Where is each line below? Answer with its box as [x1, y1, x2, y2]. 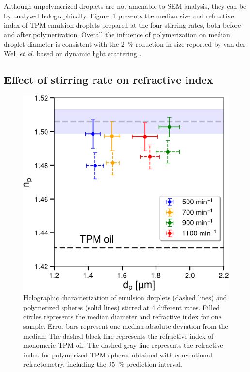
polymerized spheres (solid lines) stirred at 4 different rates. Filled [23, 302, 219, 312]
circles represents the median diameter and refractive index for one [23, 311, 221, 322]
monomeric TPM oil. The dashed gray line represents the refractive [23, 340, 223, 350]
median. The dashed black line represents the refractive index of [23, 330, 214, 341]
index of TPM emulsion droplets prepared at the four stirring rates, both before [4, 20, 241, 30]
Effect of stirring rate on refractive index [4, 72, 213, 87]
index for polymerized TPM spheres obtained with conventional [23, 349, 212, 359]
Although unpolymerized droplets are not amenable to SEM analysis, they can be [4, 1, 247, 11]
